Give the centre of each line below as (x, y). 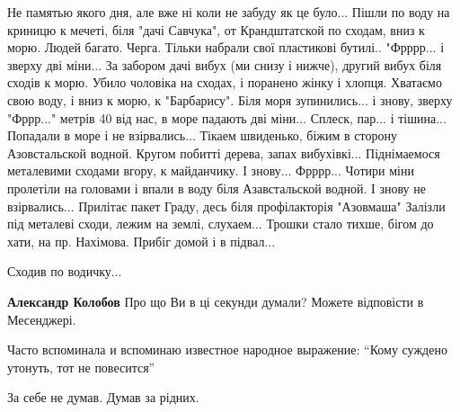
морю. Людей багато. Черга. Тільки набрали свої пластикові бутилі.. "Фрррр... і (226, 47)
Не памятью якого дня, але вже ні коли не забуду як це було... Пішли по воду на (229, 12)
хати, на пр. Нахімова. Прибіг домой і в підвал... (142, 241)
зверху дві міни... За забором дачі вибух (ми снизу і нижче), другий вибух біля (225, 64)
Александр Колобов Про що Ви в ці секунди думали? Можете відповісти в (216, 301)
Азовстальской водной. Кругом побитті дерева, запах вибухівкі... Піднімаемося (224, 152)
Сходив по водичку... (65, 271)
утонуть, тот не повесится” (81, 367)
